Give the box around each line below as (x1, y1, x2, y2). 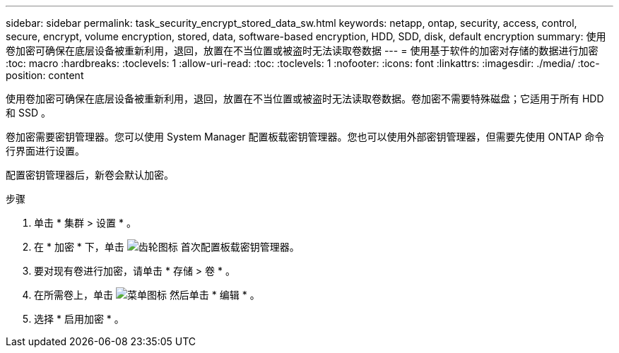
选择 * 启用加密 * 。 (34, 313, 124, 325)
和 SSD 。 (6, 107, 51, 119)
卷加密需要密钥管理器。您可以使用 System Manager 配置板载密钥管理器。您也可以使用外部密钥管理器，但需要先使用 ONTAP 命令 (6, 131, 605, 143)
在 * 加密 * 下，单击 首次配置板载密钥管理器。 (34, 241, 300, 253)
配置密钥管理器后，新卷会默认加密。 (6, 169, 174, 181)
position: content (6, 69, 84, 81)
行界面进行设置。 (6, 145, 85, 157)
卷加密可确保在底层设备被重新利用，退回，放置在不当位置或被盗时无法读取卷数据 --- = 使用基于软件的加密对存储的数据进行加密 (6, 44, 599, 56)
